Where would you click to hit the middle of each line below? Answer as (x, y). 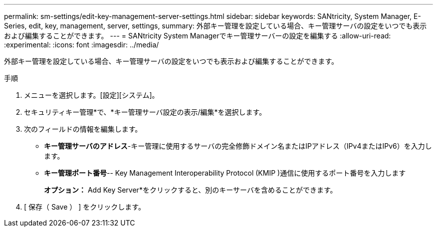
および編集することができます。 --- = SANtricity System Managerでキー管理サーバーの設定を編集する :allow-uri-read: (198, 36)
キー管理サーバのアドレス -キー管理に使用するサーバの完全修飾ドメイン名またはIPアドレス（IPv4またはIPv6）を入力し (238, 146)
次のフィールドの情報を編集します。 (83, 129)
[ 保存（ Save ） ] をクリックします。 (85, 207)
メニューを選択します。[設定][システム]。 (92, 95)
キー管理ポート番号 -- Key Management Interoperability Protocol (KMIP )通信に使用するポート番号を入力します (225, 173)
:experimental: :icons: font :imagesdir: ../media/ (82, 45)
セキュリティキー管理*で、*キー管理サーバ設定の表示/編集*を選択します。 (145, 112)
